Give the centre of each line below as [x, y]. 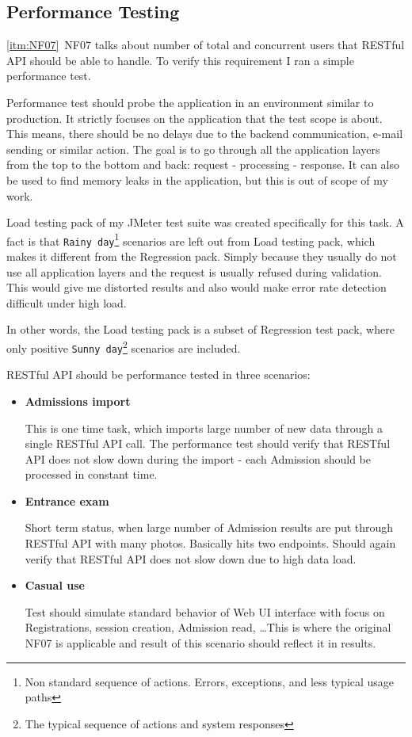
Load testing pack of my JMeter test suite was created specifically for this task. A [205, 222]
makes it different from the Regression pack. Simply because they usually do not [202, 256]
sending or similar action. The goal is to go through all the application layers [193, 149]
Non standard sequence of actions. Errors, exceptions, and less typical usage [210, 681]
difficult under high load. [67, 302]
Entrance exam [67, 500]
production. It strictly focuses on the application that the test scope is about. [195, 118]
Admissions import [78, 401]
